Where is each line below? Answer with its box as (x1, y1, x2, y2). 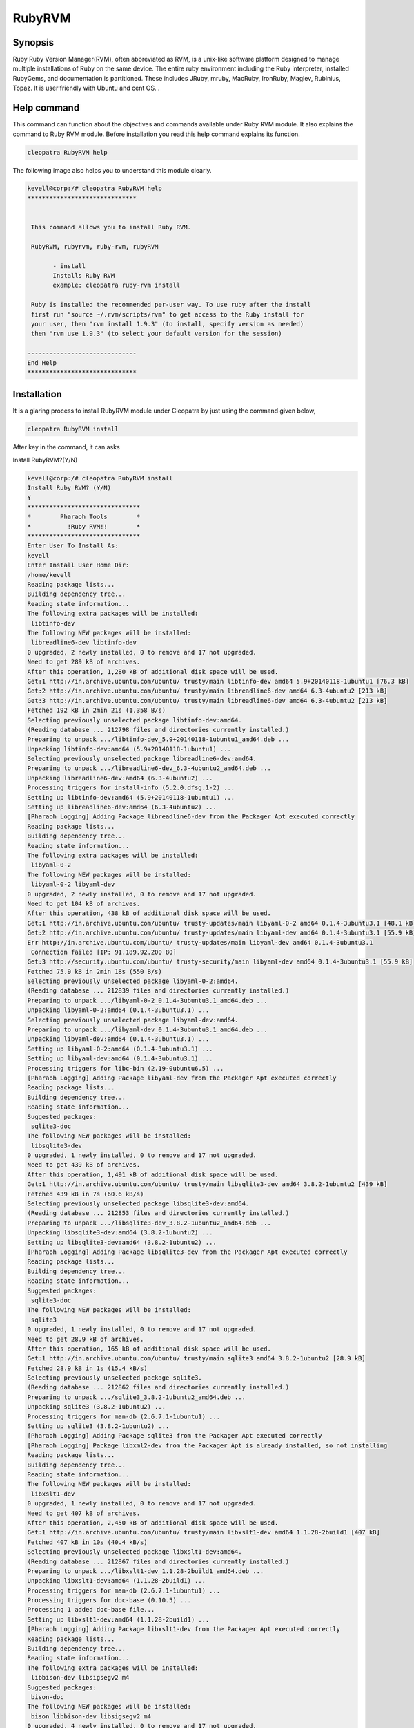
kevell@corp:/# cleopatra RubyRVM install (27, 474, 173, 482)
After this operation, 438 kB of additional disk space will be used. (27, 910, 272, 917)
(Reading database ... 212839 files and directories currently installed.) (27, 987, 290, 995)
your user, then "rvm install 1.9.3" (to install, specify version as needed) (31, 320, 304, 328)
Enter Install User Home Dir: (27, 561, 130, 570)
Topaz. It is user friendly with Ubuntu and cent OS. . (12, 84, 160, 93)
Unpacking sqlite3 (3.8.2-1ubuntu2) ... (27, 1403, 166, 1411)
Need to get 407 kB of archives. (27, 1509, 141, 1517)
